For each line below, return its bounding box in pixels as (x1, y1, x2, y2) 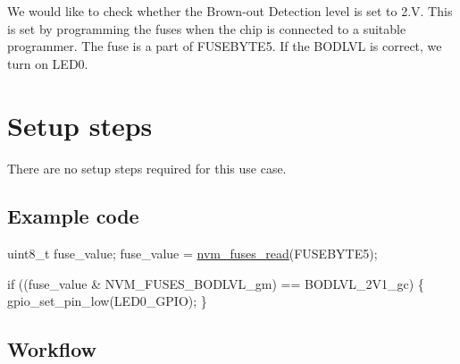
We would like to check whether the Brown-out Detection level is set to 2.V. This (7, 2, 453, 20)
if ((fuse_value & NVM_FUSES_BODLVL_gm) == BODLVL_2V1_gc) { (7, 274, 424, 292)
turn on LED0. (7, 54, 88, 72)
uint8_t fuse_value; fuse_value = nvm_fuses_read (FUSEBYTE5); (7, 244, 378, 263)
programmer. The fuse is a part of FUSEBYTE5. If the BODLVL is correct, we (7, 37, 442, 55)
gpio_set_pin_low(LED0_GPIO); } (7, 292, 207, 310)
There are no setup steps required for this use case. (7, 158, 287, 177)
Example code (7, 202, 139, 230)
